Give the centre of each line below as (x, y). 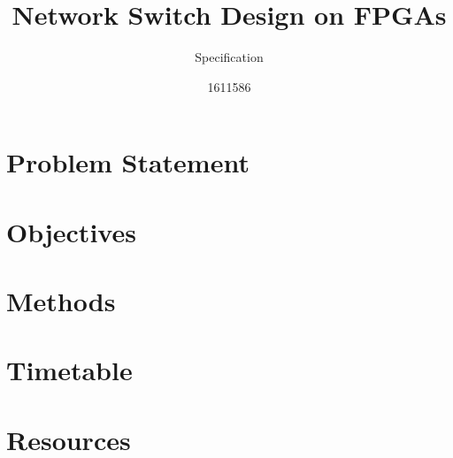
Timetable (69, 370)
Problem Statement (128, 162)
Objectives (71, 231)
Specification (229, 57)
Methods (61, 301)
